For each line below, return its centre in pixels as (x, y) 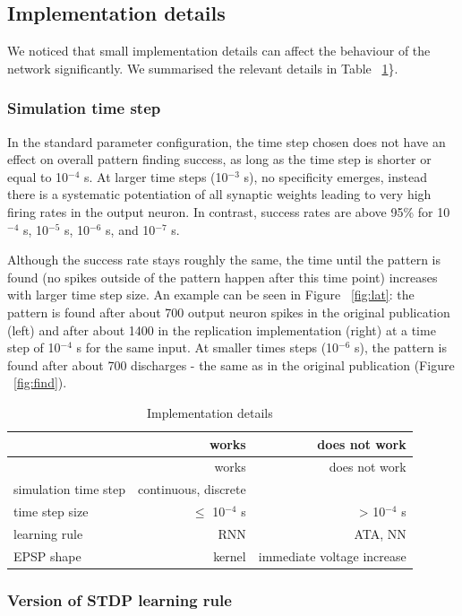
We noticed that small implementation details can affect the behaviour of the (219, 51)
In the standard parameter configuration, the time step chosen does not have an (227, 141)
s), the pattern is (401, 347)
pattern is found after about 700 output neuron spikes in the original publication (229, 312)
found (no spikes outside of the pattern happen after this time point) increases (222, 277)
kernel (230, 555)
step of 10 (34, 347)
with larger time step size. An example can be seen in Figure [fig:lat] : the (211, 295)
